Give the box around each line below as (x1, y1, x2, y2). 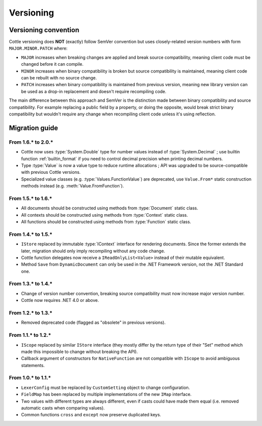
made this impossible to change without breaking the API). (21, 349, 138, 354)
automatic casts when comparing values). (21, 405, 105, 411)
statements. (21, 362, 45, 368)
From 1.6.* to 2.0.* (9, 139, 53, 146)
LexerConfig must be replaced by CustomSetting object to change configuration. (21, 385, 190, 390)
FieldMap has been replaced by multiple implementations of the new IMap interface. (21, 391, 192, 397)
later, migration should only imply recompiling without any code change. (21, 248, 165, 254)
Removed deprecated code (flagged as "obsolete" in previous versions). (21, 319, 166, 326)
